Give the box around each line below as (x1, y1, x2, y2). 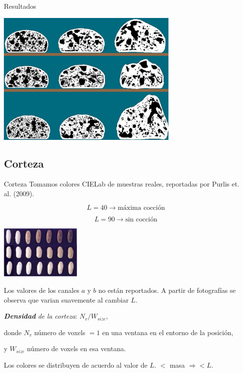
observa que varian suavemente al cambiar (4, 294, 129, 305)
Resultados (4, 1, 36, 11)
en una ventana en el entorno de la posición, (102, 327, 233, 337)
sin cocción (125, 216, 158, 223)
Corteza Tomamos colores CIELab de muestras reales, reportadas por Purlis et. (4, 179, 240, 189)
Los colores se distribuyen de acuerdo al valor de (4, 359, 148, 370)
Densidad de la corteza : (4, 311, 77, 321)
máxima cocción (118, 204, 165, 212)
